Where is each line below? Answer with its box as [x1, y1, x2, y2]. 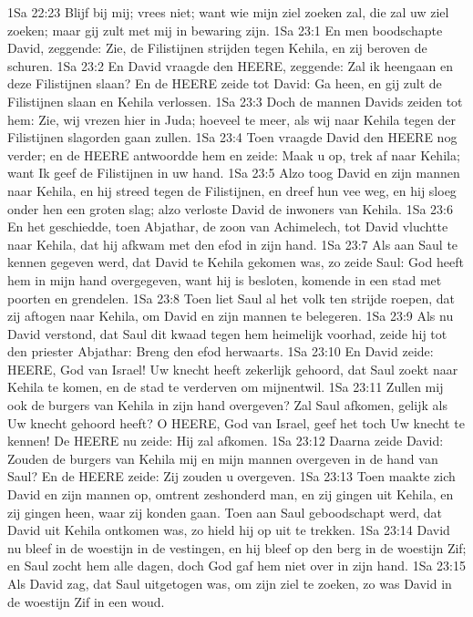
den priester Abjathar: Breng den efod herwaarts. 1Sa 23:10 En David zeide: [7, 342, 434, 361]
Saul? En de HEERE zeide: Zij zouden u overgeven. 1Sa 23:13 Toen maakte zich [7, 467, 456, 486]
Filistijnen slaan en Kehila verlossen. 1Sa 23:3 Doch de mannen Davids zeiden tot [7, 91, 463, 110]
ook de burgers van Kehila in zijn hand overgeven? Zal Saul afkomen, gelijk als [7, 396, 447, 415]
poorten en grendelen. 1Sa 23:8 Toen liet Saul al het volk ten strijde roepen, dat [7, 288, 456, 307]
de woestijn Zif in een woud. [7, 591, 165, 611]
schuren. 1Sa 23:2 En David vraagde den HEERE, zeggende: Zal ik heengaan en [7, 56, 454, 75]
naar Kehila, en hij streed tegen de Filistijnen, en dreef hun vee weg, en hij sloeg [7, 180, 457, 200]
